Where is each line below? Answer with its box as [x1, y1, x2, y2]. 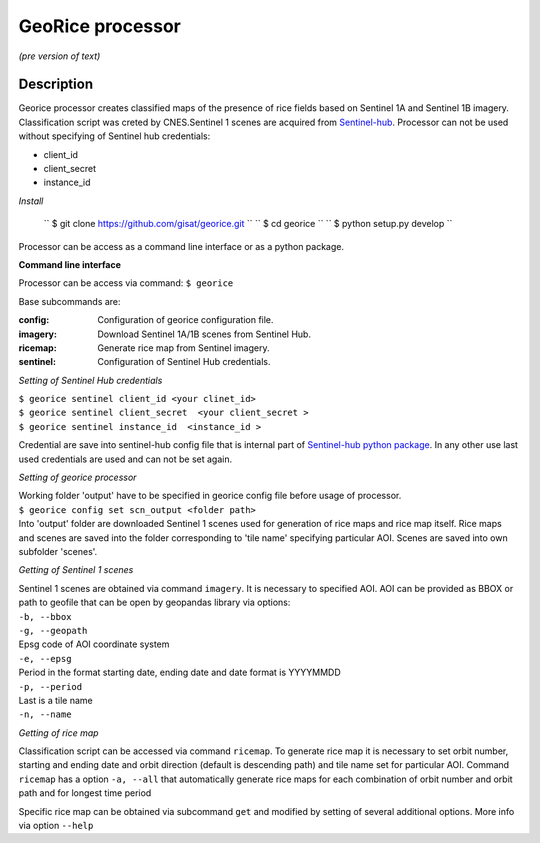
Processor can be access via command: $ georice [18, 277, 234, 289]
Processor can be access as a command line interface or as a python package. [18, 240, 345, 252]
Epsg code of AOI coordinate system [18, 638, 170, 650]
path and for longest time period [18, 787, 152, 799]
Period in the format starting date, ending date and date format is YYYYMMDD [18, 666, 342, 679]
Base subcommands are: [18, 295, 121, 307]
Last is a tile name [18, 694, 94, 706]
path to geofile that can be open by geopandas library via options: [18, 596, 291, 609]
